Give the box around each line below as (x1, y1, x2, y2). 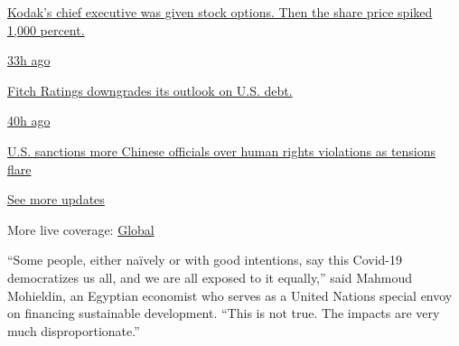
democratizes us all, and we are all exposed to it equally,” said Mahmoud (7, 267, 412, 286)
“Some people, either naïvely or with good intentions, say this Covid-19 (7, 250, 403, 269)
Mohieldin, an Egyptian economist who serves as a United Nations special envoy (7, 285, 453, 304)
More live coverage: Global (7, 220, 155, 238)
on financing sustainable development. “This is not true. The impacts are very (7, 304, 440, 323)
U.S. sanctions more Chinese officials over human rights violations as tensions (7, 141, 436, 160)
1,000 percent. (7, 20, 85, 39)
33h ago (7, 51, 51, 70)
